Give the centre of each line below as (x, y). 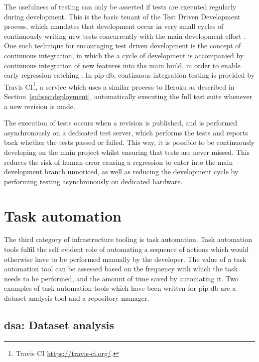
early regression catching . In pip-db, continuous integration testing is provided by (129, 75)
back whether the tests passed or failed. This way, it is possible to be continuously (129, 142)
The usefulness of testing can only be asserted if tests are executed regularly (120, 6)
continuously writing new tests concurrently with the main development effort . (125, 36)
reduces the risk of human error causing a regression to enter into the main (119, 162)
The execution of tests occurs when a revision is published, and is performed (121, 123)
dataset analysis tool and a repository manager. (77, 298)
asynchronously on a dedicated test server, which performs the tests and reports (126, 132)
